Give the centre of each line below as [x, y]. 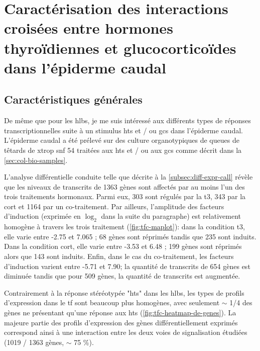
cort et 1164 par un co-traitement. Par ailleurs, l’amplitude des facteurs [114, 206]
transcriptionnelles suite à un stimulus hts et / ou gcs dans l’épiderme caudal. [123, 130]
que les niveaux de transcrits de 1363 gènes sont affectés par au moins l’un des [124, 186]
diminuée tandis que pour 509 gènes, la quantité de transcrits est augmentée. [122, 276]
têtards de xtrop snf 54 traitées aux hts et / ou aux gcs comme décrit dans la [123, 150]
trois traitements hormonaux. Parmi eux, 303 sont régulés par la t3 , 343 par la [125, 196]
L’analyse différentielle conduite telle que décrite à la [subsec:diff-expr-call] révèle [128, 177]
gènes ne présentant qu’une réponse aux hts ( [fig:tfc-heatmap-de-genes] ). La [120, 313]
